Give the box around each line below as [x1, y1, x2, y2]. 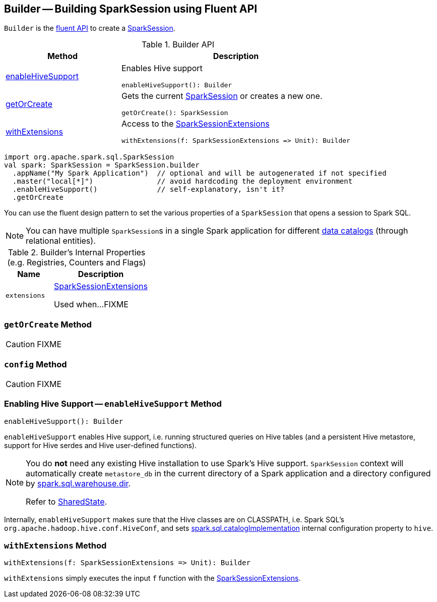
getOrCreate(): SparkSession [121, 109, 228, 117]
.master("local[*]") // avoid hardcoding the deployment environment [12, 177, 353, 186]
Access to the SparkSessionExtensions [121, 119, 270, 129]
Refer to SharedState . [26, 496, 107, 507]
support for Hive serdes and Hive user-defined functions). [4, 441, 197, 450]
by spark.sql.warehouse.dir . [26, 478, 131, 488]
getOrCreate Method [4, 319, 92, 330]
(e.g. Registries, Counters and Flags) [7, 257, 146, 268]
